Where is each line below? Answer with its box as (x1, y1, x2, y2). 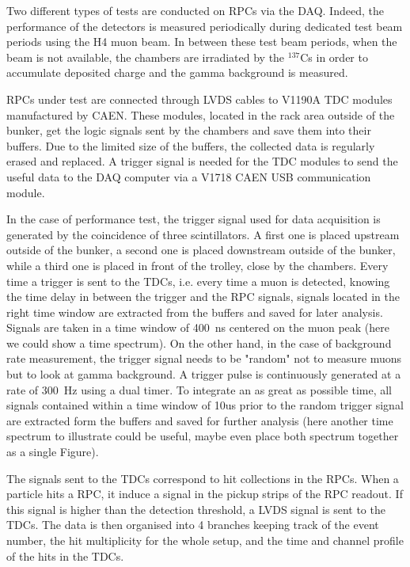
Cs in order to (300, 48, 368, 65)
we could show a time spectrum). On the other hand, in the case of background (6, 334, 392, 351)
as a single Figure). (6, 443, 99, 460)
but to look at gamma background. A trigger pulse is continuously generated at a (6, 366, 401, 382)
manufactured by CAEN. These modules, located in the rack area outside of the (6, 106, 395, 123)
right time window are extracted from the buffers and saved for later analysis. (6, 303, 383, 320)
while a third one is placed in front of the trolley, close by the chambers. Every (6, 257, 389, 273)
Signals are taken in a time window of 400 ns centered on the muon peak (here (6, 319, 390, 336)
